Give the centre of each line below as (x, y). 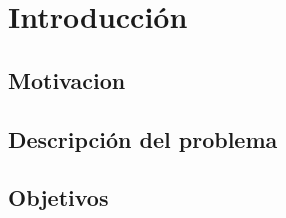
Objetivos (58, 197)
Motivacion (67, 79)
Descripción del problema (143, 138)
